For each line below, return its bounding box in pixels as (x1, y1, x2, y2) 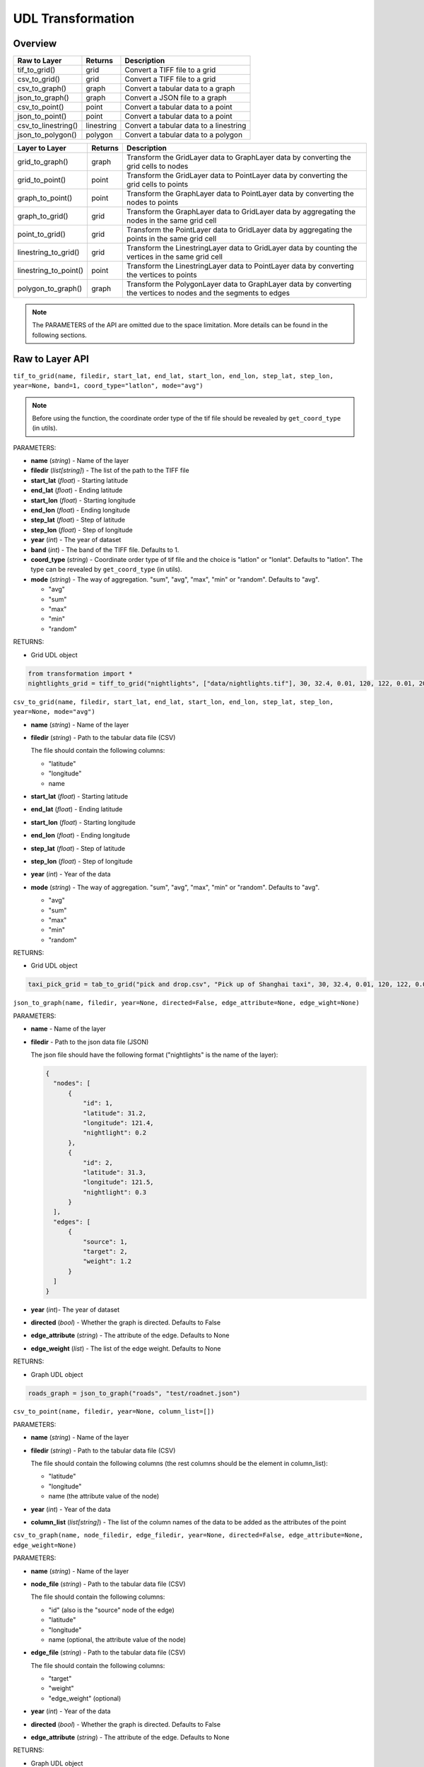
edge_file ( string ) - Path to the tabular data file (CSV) (30, 1648, 186, 1657)
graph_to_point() (17, 193, 73, 203)
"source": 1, (82, 1238, 129, 1245)
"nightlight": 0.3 (82, 1188, 147, 1196)
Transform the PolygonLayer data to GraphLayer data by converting (126, 279, 352, 289)
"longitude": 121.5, (82, 1178, 155, 1187)
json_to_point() (17, 112, 67, 122)
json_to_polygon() (17, 130, 77, 140)
